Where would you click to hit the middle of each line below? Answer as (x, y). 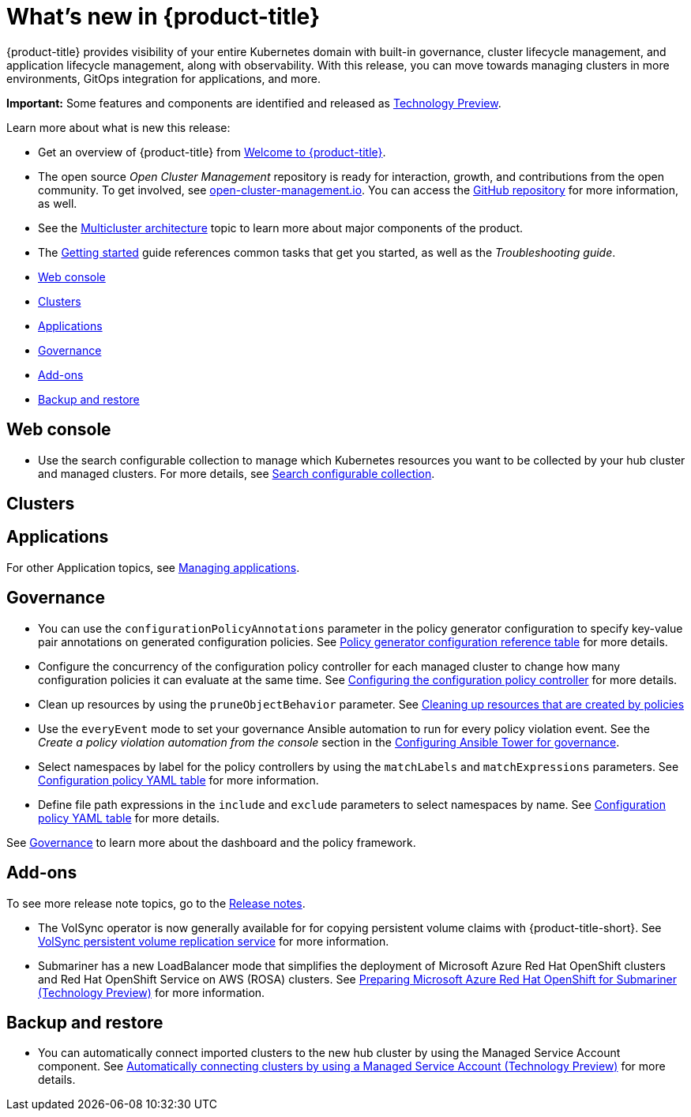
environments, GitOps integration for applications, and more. (163, 78)
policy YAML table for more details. (129, 818)
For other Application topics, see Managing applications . (153, 567)
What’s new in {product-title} (163, 17)
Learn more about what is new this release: (118, 127)
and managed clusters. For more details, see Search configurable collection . (237, 473)
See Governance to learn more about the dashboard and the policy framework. (211, 842)
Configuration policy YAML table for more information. (178, 780)
